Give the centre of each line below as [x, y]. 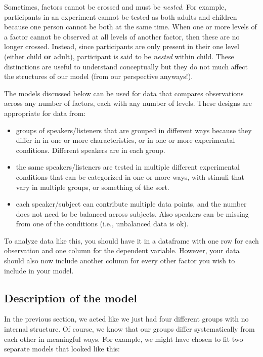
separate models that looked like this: [62, 349]
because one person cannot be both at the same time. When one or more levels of [130, 27]
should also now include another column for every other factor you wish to [120, 261]
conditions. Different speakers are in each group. [91, 150]
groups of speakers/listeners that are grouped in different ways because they [134, 130]
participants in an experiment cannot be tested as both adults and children [121, 16]
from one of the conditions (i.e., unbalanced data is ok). [102, 224]
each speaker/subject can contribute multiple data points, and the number [131, 204]
